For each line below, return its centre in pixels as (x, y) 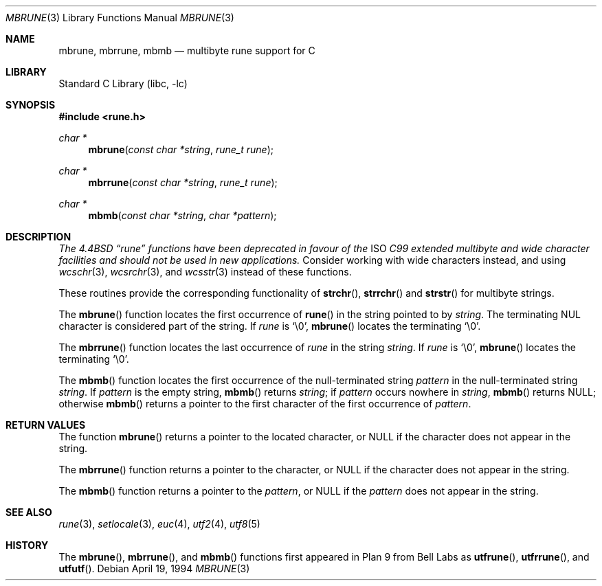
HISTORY (27, 545)
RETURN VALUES (46, 425)
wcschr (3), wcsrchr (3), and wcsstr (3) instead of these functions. (205, 272)
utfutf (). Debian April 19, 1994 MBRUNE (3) (154, 568)
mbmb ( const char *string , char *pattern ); (182, 215)
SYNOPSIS (31, 105)
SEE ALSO (29, 512)
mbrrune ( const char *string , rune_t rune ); (183, 182)
